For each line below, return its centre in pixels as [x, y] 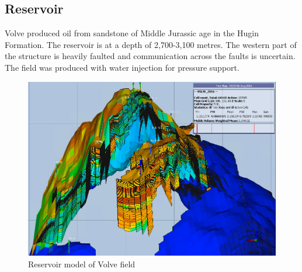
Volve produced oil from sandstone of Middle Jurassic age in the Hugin [132, 33]
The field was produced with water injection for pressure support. [122, 67]
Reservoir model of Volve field [82, 264]
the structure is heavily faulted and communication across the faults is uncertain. [150, 56]
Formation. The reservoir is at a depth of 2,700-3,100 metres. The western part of [151, 44]
